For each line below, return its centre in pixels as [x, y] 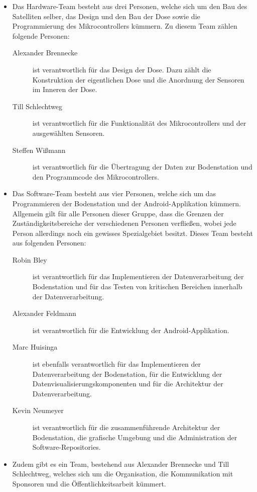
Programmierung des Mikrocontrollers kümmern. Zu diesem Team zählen [125, 26]
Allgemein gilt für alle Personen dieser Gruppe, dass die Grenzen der [118, 213]
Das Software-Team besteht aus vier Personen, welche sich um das [114, 193]
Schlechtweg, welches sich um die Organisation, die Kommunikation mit [123, 474]
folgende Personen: [41, 35]
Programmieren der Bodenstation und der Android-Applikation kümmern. [126, 203]
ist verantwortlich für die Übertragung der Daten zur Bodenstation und [142, 167]
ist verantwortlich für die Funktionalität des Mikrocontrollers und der [139, 123]
